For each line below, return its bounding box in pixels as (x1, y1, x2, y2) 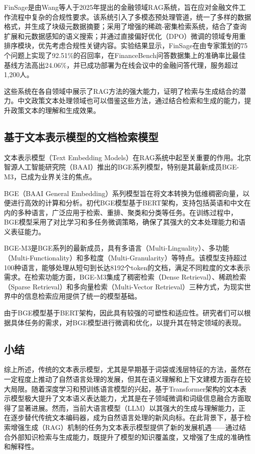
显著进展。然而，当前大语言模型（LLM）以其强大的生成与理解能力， (17, 402, 239, 413)
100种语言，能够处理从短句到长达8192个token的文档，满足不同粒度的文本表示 (4, 262, 251, 272)
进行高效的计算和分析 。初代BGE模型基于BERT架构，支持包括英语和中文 (10, 198, 244, 208)
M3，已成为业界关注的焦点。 (4, 171, 96, 181)
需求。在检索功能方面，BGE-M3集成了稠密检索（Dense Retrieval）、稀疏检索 (4, 272, 247, 282)
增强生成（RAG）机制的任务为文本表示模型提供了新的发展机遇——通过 (10, 422, 239, 432)
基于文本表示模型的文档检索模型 (4, 129, 158, 144)
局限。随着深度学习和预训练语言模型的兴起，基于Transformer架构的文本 (10, 383, 240, 394)
